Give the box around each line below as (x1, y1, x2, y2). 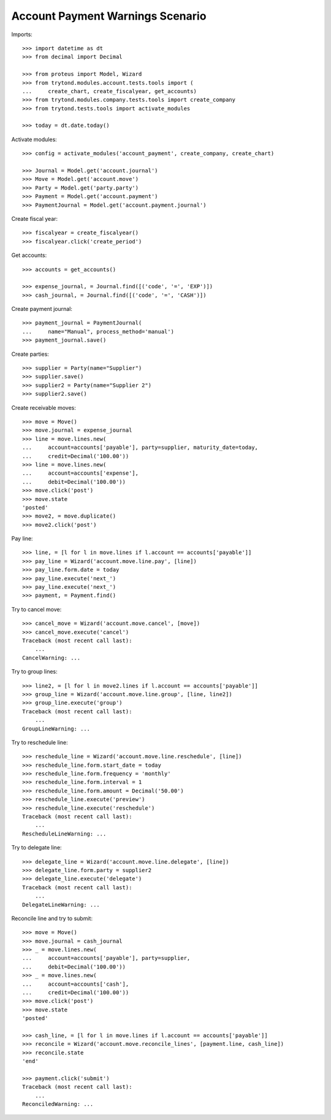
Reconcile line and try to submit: (11, 915, 93, 922)
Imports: (11, 31, 33, 38)
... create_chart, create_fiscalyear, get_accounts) (22, 88, 197, 94)
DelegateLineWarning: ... (22, 901, 101, 908)
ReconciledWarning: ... (22, 1101, 94, 1108)
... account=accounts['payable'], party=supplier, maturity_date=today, (22, 444, 259, 451)
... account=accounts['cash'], (22, 980, 129, 988)
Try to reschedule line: (11, 738, 68, 746)
